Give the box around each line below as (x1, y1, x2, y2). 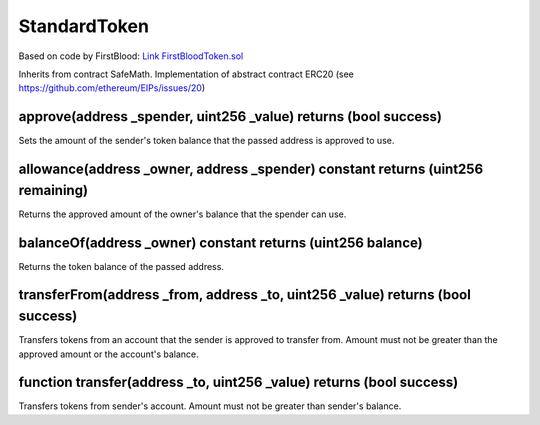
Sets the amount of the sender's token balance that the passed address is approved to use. (18, 135, 395, 147)
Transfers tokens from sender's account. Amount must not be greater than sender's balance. (18, 400, 402, 412)
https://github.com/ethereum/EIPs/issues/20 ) (18, 82, 205, 94)
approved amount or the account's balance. (18, 348, 199, 360)
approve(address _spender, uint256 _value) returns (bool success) (18, 108, 442, 125)
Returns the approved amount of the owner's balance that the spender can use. (18, 208, 347, 220)
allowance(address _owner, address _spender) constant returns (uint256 (18, 161, 484, 178)
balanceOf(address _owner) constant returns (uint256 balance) (18, 234, 424, 251)
